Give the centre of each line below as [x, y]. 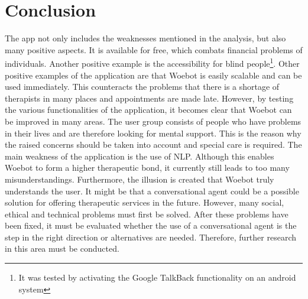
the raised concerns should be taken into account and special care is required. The [153, 144]
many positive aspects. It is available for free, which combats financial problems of [154, 49]
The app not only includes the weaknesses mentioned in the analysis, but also [145, 38]
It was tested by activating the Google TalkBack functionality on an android [157, 277]
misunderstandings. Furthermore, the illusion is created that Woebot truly [140, 179]
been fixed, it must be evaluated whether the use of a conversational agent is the [151, 225]
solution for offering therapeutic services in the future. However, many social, [145, 202]
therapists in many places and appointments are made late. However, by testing [149, 98]
